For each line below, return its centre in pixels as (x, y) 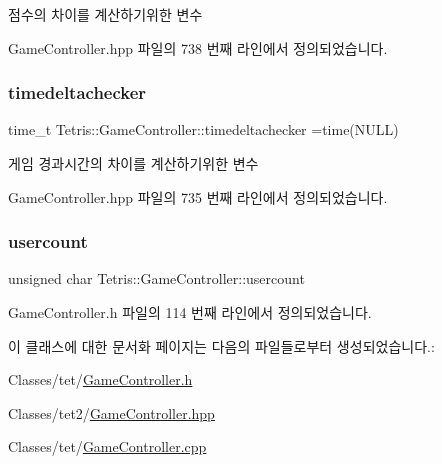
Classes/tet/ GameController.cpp (107, 446)
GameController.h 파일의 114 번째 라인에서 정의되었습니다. (190, 312)
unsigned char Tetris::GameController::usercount (156, 278)
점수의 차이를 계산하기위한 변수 (105, 14)
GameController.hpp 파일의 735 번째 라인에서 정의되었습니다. (198, 196)
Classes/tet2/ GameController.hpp (111, 412)
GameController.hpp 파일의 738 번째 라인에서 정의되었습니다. (198, 47)
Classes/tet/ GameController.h (100, 379)
